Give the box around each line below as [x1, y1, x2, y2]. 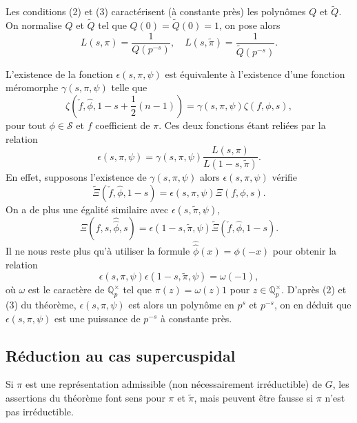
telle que [111, 80, 147, 95]
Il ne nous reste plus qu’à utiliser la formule [6, 244, 190, 258]
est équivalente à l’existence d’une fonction [165, 66, 345, 81]
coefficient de [95, 117, 150, 132]
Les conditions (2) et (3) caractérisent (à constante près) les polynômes [6, 4, 306, 19]
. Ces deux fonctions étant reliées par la [159, 117, 326, 132]
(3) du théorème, [6, 297, 76, 312]
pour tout [6, 117, 46, 132]
